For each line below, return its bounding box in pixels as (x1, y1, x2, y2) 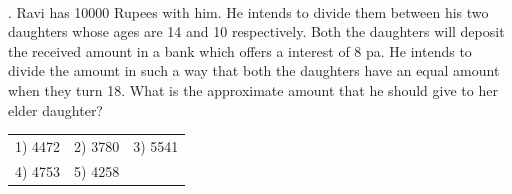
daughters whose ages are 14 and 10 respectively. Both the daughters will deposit (8, 21, 505, 42)
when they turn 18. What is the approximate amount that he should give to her (8, 79, 498, 100)
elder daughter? (8, 99, 103, 120)
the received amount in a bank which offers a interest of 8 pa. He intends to (8, 40, 472, 61)
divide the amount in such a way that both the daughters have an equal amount (8, 60, 500, 81)
